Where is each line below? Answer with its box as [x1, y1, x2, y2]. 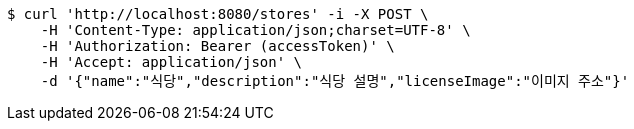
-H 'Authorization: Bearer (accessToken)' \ [40, 38, 395, 54]
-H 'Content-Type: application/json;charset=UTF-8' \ [40, 22, 471, 38]
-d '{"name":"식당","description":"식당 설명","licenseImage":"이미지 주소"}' [40, 73, 630, 89]
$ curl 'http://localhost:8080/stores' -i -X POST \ [7, 6, 429, 22]
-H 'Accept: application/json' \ [40, 54, 303, 70]
